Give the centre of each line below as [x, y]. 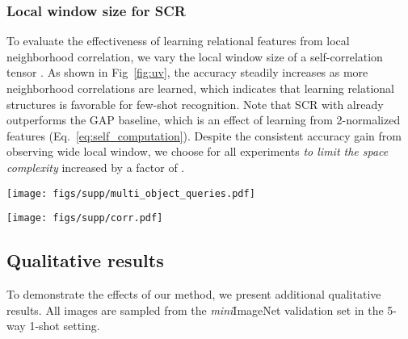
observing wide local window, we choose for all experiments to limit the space [198, 151]
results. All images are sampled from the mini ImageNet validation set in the [195, 310]
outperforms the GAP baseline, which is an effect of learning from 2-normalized [204, 120]
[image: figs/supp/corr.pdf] [85, 218]
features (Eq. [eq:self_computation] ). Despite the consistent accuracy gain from [204, 135]
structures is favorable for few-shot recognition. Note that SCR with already [195, 104]
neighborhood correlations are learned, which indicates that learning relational [200, 88]
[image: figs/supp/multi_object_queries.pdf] [131, 193]
